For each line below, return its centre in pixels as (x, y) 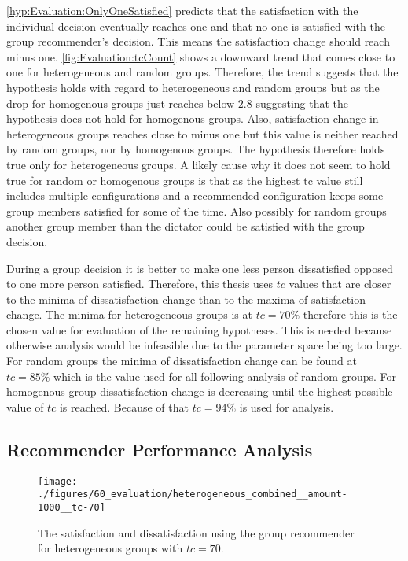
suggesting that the (302, 103)
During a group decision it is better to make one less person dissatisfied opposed (200, 268)
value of (25, 406)
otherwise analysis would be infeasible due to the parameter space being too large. (204, 345)
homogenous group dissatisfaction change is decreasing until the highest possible (200, 391)
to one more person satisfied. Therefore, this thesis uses (140, 284)
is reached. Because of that (124, 406)
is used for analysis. (287, 406)
